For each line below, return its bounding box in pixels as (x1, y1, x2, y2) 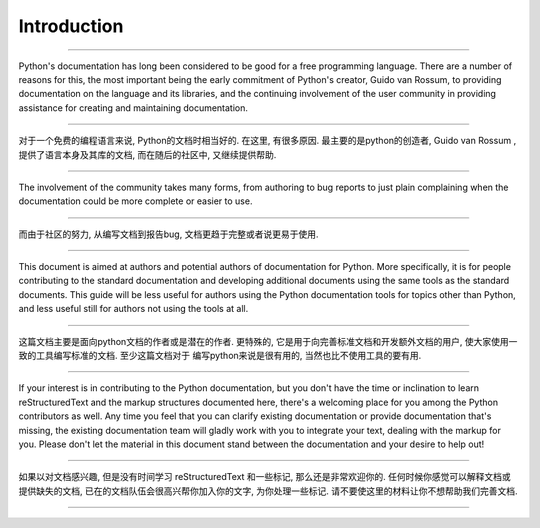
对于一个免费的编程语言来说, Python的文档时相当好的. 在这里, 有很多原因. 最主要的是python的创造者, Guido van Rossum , (18, 135, 517, 147)
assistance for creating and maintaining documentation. (18, 101, 249, 114)
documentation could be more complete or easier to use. (18, 195, 253, 207)
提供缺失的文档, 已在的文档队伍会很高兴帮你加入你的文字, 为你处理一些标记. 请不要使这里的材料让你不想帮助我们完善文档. (18, 485, 518, 497)
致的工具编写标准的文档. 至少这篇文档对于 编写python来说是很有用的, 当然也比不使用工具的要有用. (18, 350, 422, 362)
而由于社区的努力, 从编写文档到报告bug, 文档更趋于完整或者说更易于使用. (18, 228, 319, 240)
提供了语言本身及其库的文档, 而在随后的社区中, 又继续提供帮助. (18, 148, 277, 160)
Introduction (18, 15, 124, 37)
